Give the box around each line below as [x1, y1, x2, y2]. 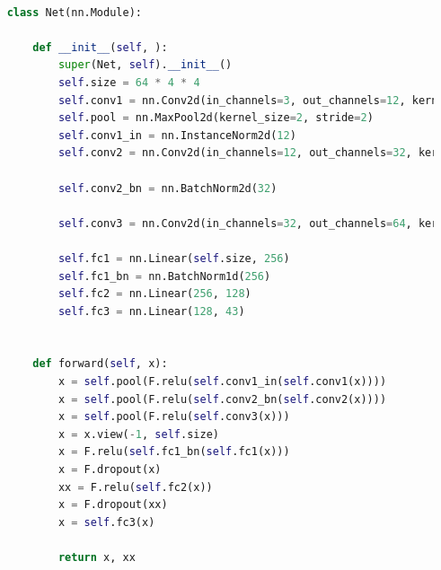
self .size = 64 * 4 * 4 [57, 75, 200, 89]
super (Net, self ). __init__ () [57, 58, 233, 72]
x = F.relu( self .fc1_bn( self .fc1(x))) [57, 445, 290, 459]
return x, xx [57, 551, 136, 564]
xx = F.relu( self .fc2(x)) [57, 480, 213, 494]
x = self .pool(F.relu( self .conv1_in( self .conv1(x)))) [57, 375, 387, 389]
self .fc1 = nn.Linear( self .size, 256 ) [57, 251, 290, 265]
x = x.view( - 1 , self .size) [57, 427, 219, 441]
